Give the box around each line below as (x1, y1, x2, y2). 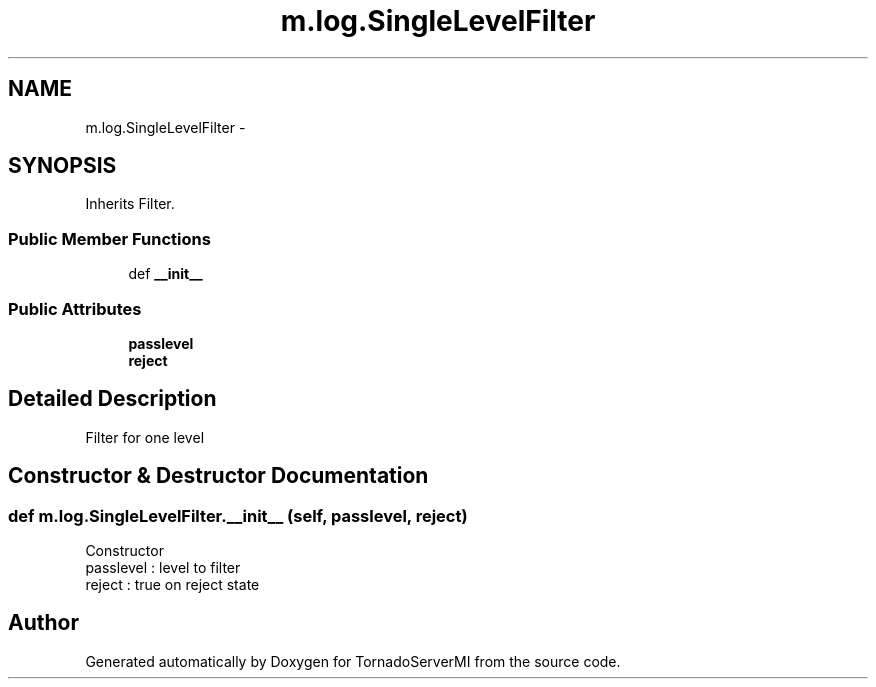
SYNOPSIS (8, 153, 117, 179)
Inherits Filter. (85, 195, 175, 213)
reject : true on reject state (85, 576, 260, 593)
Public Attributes (8, 298, 142, 319)
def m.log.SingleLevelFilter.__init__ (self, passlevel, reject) (8, 505, 468, 526)
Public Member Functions (8, 228, 211, 249)
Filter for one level (85, 428, 205, 446)
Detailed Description (8, 386, 217, 412)
